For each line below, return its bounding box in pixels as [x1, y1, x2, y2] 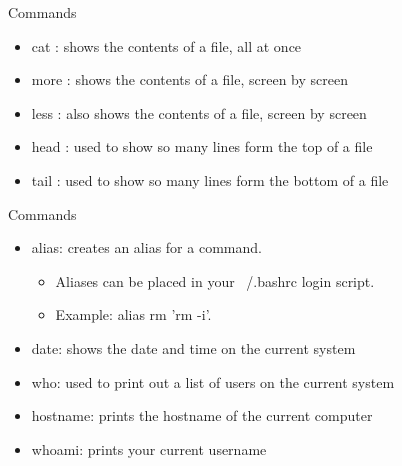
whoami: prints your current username [31, 438, 267, 459]
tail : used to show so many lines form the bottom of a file [31, 169, 389, 190]
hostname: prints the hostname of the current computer [31, 405, 373, 426]
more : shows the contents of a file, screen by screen [31, 69, 348, 90]
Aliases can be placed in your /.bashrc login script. [55, 270, 375, 291]
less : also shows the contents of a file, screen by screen [31, 102, 367, 123]
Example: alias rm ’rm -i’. [55, 304, 212, 325]
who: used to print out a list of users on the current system [31, 371, 395, 392]
